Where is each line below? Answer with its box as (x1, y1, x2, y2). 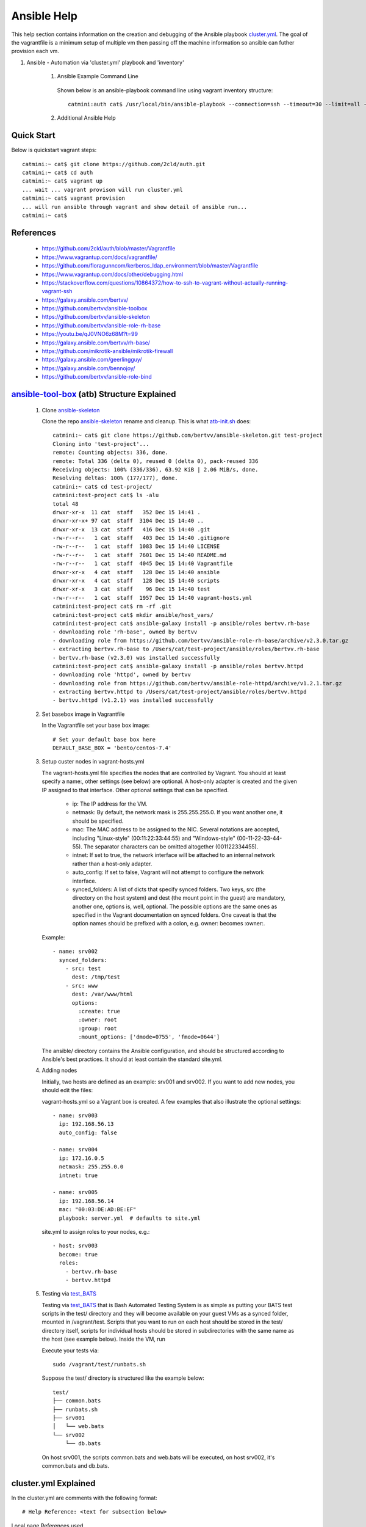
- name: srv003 (52, 1112, 98, 1119)
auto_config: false (59, 1129, 117, 1136)
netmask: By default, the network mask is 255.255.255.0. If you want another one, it (72, 809, 283, 816)
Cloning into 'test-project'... (52, 440, 149, 447)
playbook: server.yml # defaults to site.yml (59, 1214, 201, 1222)
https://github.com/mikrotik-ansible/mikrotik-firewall (41, 348, 173, 355)
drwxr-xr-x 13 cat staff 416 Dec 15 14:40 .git (52, 526, 210, 533)
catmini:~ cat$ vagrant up (22, 178, 103, 184)
